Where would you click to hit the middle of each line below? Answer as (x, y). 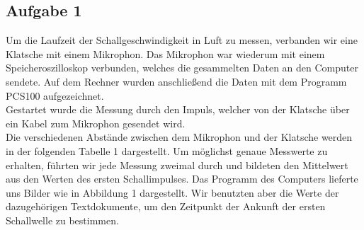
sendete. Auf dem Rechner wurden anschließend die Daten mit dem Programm (176, 81)
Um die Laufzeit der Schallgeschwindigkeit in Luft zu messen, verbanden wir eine (182, 40)
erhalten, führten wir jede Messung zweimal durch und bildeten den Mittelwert (177, 165)
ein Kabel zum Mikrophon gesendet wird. (96, 123)
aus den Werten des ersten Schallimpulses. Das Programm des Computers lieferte (182, 179)
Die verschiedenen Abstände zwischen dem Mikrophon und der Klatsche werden (179, 137)
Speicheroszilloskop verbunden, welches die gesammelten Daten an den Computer (182, 68)
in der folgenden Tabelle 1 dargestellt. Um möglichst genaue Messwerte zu (167, 150)
